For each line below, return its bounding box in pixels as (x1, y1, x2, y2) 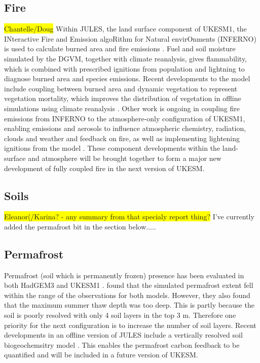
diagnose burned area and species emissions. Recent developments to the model (4, 73, 250, 84)
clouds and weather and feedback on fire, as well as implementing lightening (4, 133, 240, 143)
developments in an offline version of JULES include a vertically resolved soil (4, 329, 243, 340)
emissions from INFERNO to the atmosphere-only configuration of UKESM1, (4, 113, 245, 123)
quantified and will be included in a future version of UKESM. (4, 349, 198, 360)
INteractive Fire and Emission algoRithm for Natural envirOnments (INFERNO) (4, 33, 256, 44)
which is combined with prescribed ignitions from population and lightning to (4, 63, 245, 74)
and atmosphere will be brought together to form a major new (28, 152, 221, 163)
